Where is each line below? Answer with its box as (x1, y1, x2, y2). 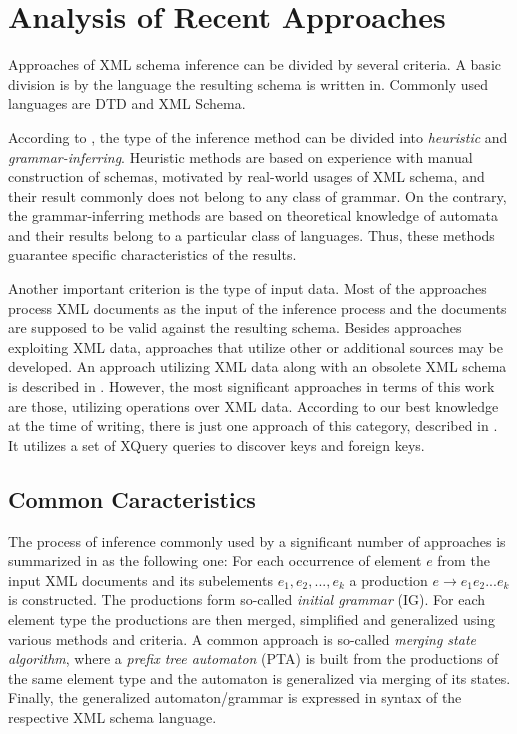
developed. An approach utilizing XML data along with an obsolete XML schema (8, 356, 507, 377)
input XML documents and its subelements (8, 569, 273, 590)
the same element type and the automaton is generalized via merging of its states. (8, 667, 511, 688)
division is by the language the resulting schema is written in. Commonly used (8, 73, 489, 94)
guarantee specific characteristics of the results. (8, 244, 297, 265)
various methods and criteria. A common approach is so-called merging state (8, 628, 476, 649)
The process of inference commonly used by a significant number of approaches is (8, 530, 506, 551)
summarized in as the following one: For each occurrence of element (8, 550, 422, 571)
